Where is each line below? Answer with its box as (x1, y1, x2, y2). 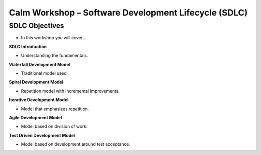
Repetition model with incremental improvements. (21, 88, 120, 94)
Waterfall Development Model (9, 61, 71, 67)
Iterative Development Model (9, 97, 69, 103)
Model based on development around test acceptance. (21, 141, 130, 147)
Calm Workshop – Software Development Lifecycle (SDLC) (9, 7, 248, 18)
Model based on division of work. (21, 124, 88, 129)
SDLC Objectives (9, 21, 64, 30)
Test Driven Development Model (9, 132, 75, 138)
